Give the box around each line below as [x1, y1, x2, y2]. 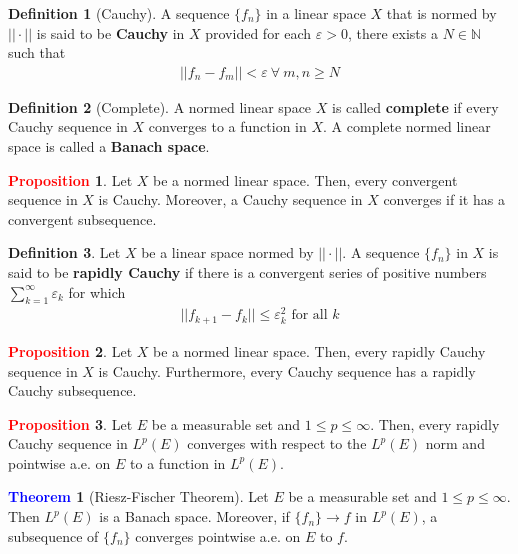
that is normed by [386, 3, 497, 23]
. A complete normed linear [323, 116, 491, 137]
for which [68, 281, 126, 302]
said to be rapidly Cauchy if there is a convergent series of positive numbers [8, 261, 487, 282]
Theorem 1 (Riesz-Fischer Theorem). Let [8, 486, 269, 507]
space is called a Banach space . [8, 136, 210, 156]
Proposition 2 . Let [8, 340, 133, 361]
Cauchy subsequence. [8, 380, 137, 401]
